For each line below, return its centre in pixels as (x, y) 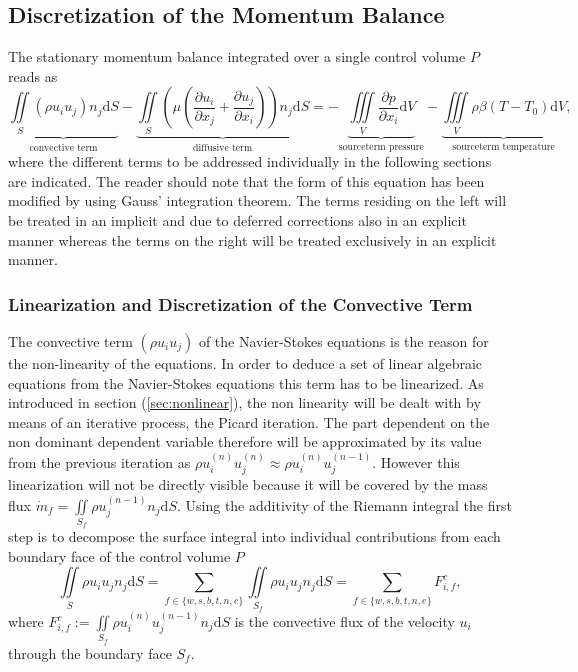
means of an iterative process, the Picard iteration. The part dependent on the (249, 421)
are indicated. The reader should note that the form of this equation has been (246, 180)
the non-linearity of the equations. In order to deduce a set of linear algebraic (245, 362)
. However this (416, 461)
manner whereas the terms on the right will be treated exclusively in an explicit (252, 239)
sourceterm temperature (503, 146)
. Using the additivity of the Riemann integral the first (344, 504)
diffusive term (223, 147)
